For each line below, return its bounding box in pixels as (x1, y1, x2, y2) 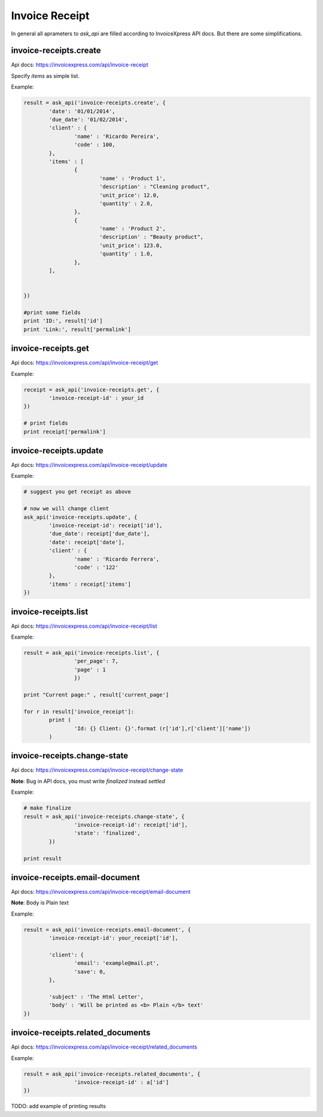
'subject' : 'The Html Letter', (48, 993, 144, 1000)
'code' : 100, (74, 141, 116, 148)
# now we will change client (23, 505, 109, 512)
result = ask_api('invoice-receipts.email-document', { (23, 926, 191, 933)
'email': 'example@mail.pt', (74, 960, 160, 967)
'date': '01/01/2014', (48, 108, 116, 115)
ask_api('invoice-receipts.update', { (23, 513, 138, 520)
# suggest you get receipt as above (23, 489, 132, 495)
